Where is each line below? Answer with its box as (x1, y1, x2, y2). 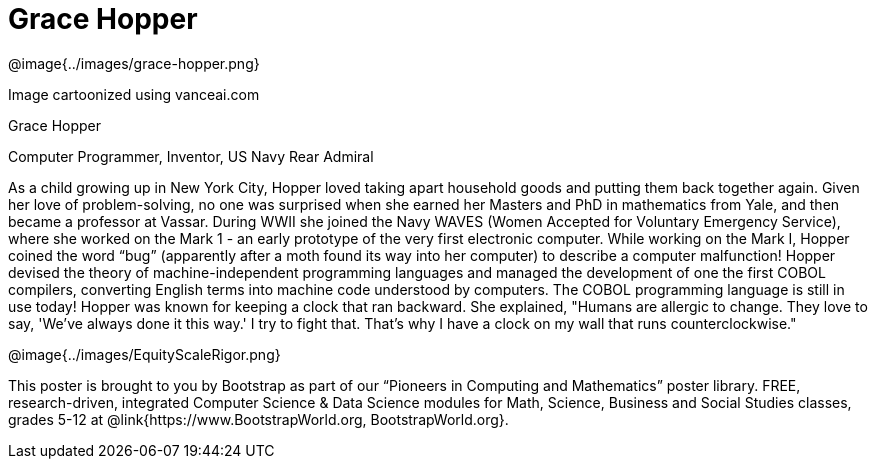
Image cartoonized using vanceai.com (8, 85, 260, 103)
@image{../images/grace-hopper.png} (8, 54, 260, 72)
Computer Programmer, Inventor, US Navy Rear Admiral (8, 147, 374, 165)
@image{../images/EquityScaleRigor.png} (8, 345, 281, 363)
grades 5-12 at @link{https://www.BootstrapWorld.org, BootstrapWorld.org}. (8, 410, 509, 428)
